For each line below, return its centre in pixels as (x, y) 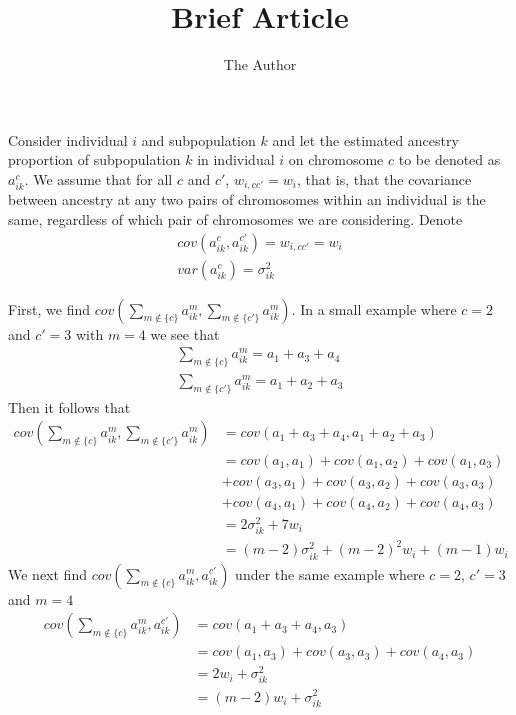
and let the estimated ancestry (365, 139)
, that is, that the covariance (384, 178)
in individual (236, 159)
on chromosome (336, 159)
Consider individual (68, 139)
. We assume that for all (98, 178)
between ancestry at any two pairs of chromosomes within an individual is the (247, 199)
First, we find (49, 308)
